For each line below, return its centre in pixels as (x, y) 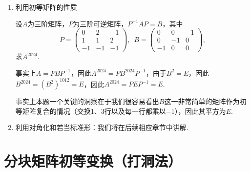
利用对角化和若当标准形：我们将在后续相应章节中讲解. (102, 127)
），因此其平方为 (200, 111)
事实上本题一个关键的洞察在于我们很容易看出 (87, 101)
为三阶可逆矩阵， (100, 23)
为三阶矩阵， (48, 23)
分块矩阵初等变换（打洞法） (93, 161)
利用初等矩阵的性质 (46, 7)
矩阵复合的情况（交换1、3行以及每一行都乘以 (94, 111)
